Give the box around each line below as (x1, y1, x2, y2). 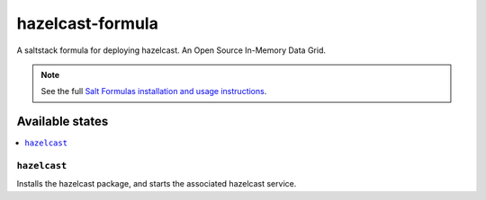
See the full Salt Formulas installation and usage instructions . (40, 86, 267, 97)
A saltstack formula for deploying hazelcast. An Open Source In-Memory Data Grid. (16, 45, 326, 56)
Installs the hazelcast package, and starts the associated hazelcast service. (16, 178, 297, 189)
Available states (16, 114, 109, 129)
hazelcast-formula (16, 13, 159, 33)
